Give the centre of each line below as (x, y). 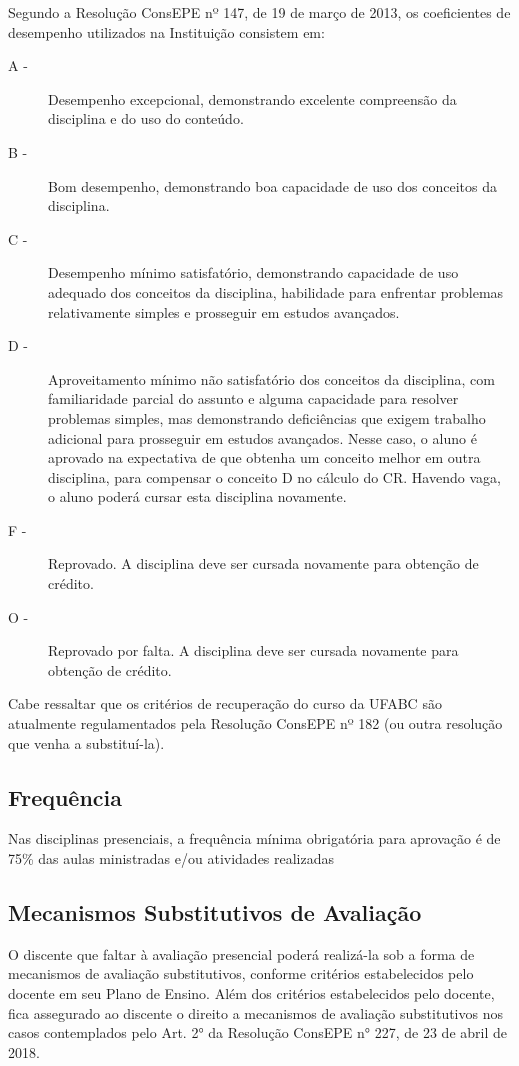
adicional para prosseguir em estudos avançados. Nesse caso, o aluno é (262, 437)
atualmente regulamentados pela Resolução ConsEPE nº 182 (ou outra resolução (255, 723)
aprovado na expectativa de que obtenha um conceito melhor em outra (264, 457)
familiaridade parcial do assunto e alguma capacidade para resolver (253, 398)
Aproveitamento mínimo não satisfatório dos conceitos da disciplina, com (271, 378)
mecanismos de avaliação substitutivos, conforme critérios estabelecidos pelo (241, 973)
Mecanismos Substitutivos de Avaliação (215, 912)
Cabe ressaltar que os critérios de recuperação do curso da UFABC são (225, 703)
